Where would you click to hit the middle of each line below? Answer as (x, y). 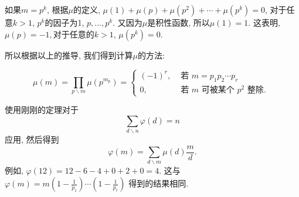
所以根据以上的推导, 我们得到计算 (69, 55)
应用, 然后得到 (32, 139)
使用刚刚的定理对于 (42, 110)
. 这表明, (264, 22)
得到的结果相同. (159, 183)
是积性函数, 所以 (179, 22)
